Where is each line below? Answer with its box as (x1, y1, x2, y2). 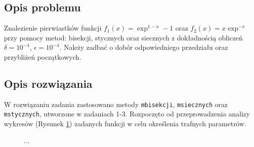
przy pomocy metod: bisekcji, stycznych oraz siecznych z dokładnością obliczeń (4, 32, 243, 42)
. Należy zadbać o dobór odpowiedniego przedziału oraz (59, 42, 228, 52)
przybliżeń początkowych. (4, 51, 82, 62)
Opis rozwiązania (4, 75, 92, 91)
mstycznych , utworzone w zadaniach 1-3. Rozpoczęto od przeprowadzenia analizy (4, 109, 250, 119)
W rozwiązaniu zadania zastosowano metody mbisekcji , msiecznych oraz (4, 99, 228, 109)
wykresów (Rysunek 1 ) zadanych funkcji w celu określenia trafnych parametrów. (4, 118, 247, 129)
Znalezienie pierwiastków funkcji (4, 23, 102, 33)
